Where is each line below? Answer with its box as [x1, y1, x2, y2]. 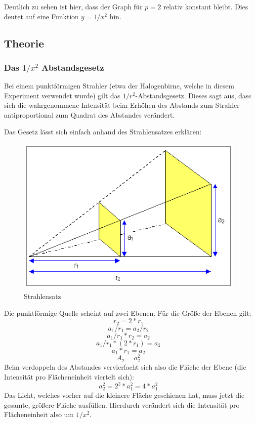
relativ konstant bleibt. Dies [163, 1, 248, 11]
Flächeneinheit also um [4, 409, 74, 420]
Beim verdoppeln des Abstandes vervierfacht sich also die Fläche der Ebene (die [4, 362, 246, 372]
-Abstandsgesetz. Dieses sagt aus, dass [135, 90, 252, 100]
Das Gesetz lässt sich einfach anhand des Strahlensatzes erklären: [4, 126, 202, 136]
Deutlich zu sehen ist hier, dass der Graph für [4, 1, 143, 11]
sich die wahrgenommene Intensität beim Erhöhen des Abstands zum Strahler [4, 100, 240, 110]
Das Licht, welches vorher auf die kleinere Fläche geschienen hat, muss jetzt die [4, 390, 245, 400]
